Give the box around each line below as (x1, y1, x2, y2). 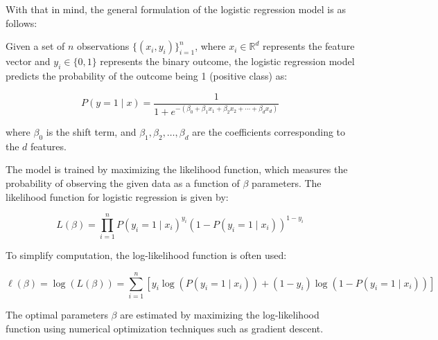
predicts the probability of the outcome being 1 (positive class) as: (6, 68, 288, 82)
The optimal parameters (6, 307, 108, 321)
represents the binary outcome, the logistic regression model (100, 54, 355, 69)
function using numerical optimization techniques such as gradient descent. (6, 321, 324, 335)
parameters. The (252, 175, 322, 190)
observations (77, 39, 130, 53)
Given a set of (6, 39, 65, 53)
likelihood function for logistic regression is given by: (6, 189, 229, 204)
